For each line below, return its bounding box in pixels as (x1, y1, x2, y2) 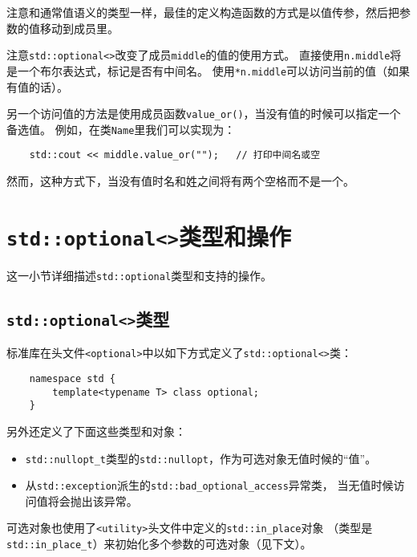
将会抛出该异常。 (47, 492, 138, 509)
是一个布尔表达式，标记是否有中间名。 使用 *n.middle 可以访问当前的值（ (6, 62, 388, 79)
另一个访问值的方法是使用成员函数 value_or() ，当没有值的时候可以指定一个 (6, 105, 401, 122)
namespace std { (29, 373, 116, 384)
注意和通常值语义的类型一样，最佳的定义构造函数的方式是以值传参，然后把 (6, 4, 399, 20)
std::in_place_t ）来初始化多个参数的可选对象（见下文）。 (6, 535, 312, 552)
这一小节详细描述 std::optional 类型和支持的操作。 (6, 266, 273, 283)
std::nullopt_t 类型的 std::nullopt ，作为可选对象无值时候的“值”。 (25, 449, 377, 466)
